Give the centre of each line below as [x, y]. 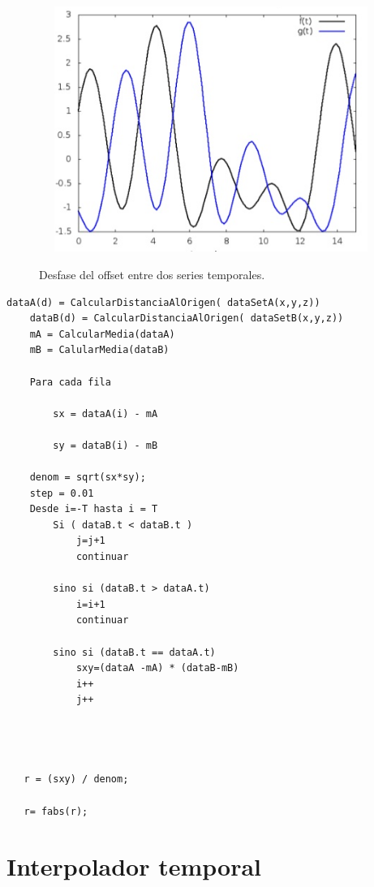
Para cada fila [70, 382]
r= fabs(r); [56, 811]
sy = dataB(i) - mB [105, 445]
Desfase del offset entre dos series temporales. [152, 274]
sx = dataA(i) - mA [105, 413]
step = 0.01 [62, 493]
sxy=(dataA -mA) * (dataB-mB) [157, 668]
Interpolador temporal [134, 866]
